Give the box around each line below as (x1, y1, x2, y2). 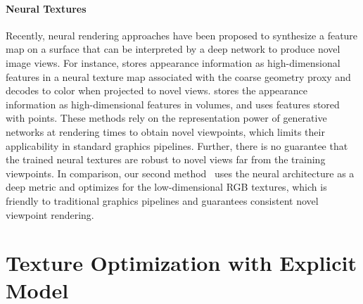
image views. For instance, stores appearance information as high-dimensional (6, 55, 340, 70)
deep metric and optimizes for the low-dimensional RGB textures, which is (6, 179, 327, 194)
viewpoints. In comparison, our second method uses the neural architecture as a (6, 165, 355, 180)
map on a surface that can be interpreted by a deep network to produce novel (6, 42, 340, 56)
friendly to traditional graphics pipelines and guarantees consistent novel (6, 193, 319, 208)
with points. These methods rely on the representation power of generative (6, 110, 327, 125)
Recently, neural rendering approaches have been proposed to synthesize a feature (6, 27, 358, 42)
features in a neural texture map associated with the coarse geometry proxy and (6, 69, 351, 84)
